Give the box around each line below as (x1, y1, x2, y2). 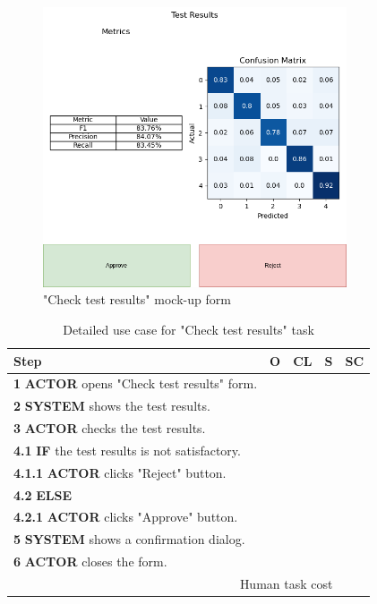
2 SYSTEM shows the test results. (13, 396, 210, 415)
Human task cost (239, 574, 333, 592)
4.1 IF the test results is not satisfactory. (13, 440, 241, 459)
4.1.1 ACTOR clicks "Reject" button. (13, 463, 227, 481)
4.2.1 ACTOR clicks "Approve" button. (13, 507, 238, 526)
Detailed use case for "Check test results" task (63, 319, 314, 338)
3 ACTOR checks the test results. (13, 419, 206, 438)
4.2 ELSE (13, 485, 73, 504)
